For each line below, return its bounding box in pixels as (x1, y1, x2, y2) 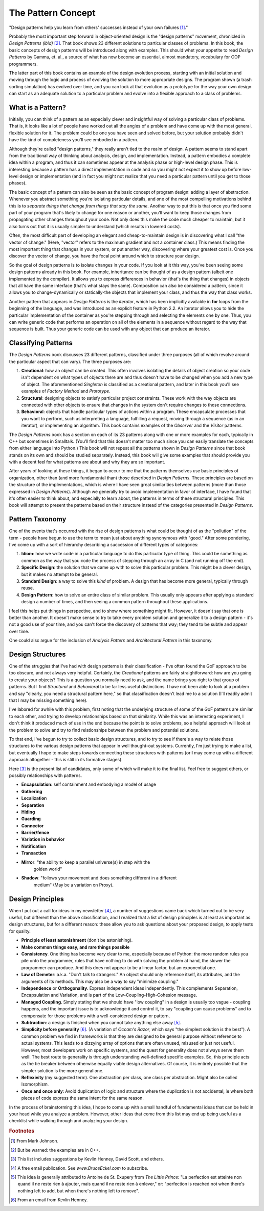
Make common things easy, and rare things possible (21, 944, 130, 950)
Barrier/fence (21, 829, 49, 836)
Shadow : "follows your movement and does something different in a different (21, 875, 177, 881)
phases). (9, 180, 27, 186)
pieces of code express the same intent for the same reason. (21, 1095, 144, 1101)
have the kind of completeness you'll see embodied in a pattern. (9, 137, 139, 143)
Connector (21, 823, 44, 828)
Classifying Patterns (9, 339, 73, 347)
